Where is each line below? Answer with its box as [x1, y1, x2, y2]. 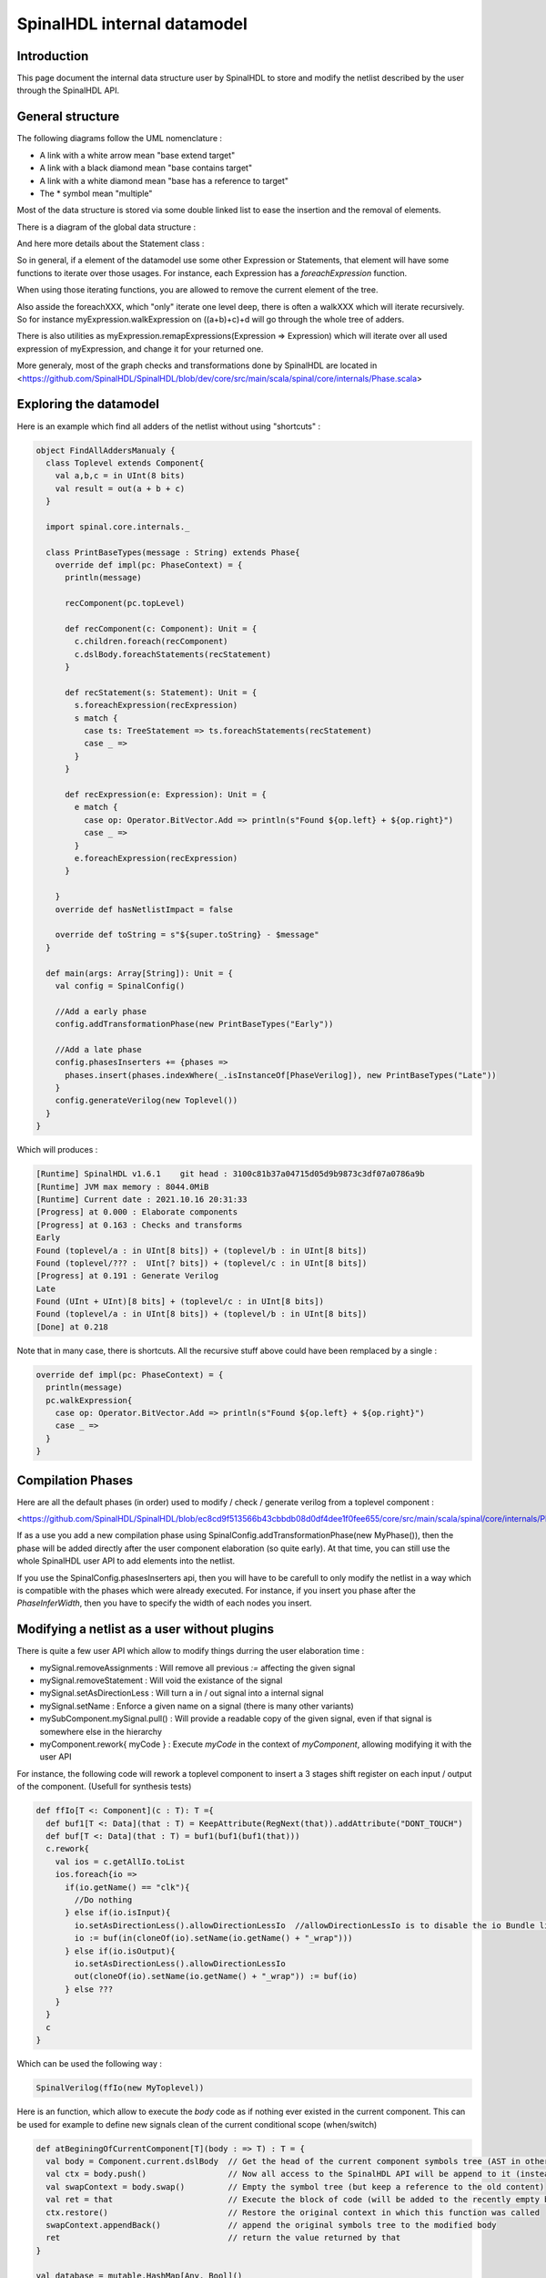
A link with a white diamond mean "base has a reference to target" [39, 175, 289, 186]
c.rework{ [45, 1843, 90, 1854]
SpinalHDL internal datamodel [16, 14, 248, 34]
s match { [74, 713, 118, 723]
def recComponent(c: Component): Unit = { [65, 623, 258, 633]
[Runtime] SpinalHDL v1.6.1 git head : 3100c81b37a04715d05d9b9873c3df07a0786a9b [35, 1169, 425, 1179]
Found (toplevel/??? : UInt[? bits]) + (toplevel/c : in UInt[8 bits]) [35, 1257, 368, 1268]
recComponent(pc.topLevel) [65, 598, 186, 609]
